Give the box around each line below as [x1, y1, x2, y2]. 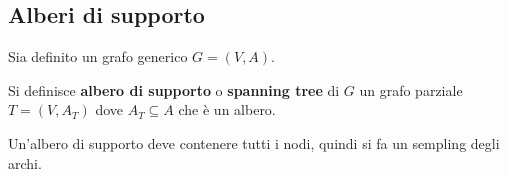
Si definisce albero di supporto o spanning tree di [8, 79, 340, 100]
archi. [8, 152, 42, 173]
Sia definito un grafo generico [8, 46, 188, 67]
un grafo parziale [359, 79, 463, 100]
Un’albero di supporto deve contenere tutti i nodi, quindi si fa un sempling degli [8, 132, 500, 153]
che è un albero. [178, 99, 276, 120]
